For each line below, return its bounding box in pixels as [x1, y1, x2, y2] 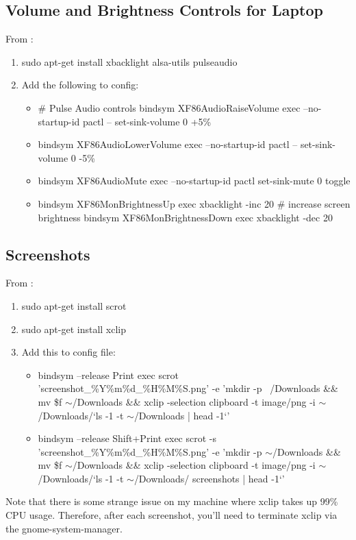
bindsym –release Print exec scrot [38, 367, 179, 382]
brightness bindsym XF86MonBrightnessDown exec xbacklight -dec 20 [38, 210, 333, 224]
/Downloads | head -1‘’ [133, 408, 230, 422]
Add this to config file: [21, 345, 116, 359]
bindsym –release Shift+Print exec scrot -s [38, 431, 216, 445]
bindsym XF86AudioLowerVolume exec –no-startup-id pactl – [38, 137, 298, 151]
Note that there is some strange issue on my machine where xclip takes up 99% [5, 494, 338, 508]
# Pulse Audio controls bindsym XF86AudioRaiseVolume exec [38, 100, 301, 114]
